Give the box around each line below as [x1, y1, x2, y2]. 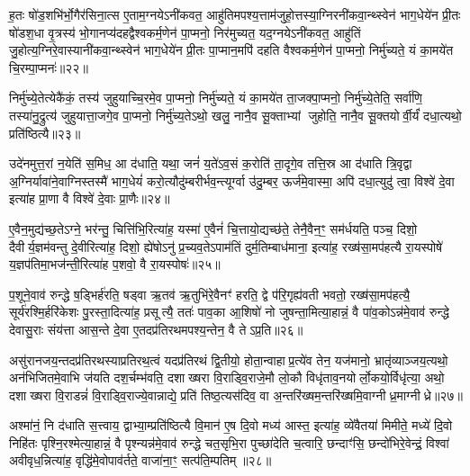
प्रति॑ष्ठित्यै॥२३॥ [9, 123, 81, 142]
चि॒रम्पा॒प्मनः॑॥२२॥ [9, 58, 88, 76]
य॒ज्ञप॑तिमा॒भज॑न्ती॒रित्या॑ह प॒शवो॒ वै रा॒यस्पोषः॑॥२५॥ [9, 255, 221, 274]
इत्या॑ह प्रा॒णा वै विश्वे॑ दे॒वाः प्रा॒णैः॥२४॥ [9, 189, 170, 208]
